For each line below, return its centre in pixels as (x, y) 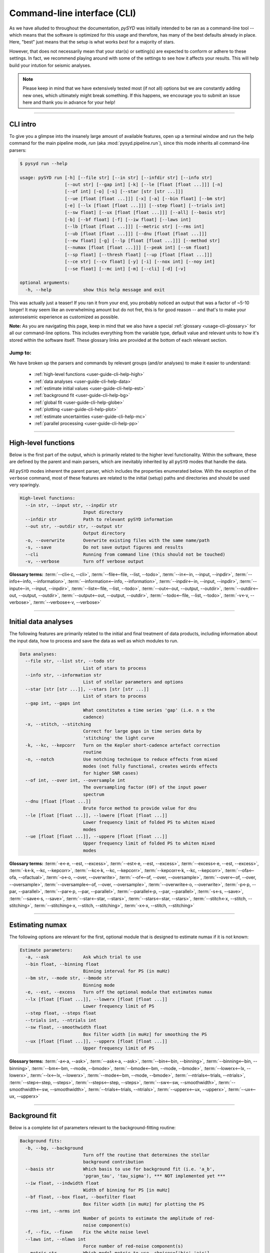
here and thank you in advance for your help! (69, 102)
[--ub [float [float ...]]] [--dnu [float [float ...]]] (136, 234)
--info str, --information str (63, 675)
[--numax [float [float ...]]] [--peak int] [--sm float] (137, 248)
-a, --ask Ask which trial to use (83, 957)
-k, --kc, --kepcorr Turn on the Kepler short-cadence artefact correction (123, 745)
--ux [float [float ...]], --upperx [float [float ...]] (96, 1041)
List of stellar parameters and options (133, 682)
